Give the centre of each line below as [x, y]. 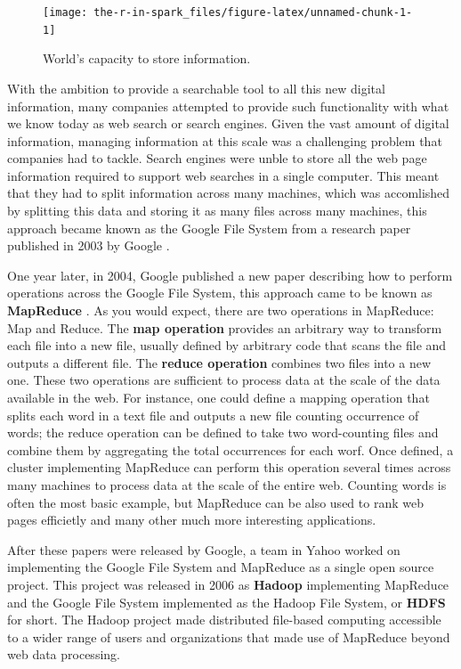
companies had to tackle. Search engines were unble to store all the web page [217, 158]
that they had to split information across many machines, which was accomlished [229, 193]
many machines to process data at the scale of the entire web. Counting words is [227, 484]
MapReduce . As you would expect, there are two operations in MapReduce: [221, 310]
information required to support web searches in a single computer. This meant [223, 175]
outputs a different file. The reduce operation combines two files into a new [219, 362]
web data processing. [64, 654]
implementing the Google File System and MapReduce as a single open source [221, 567]
